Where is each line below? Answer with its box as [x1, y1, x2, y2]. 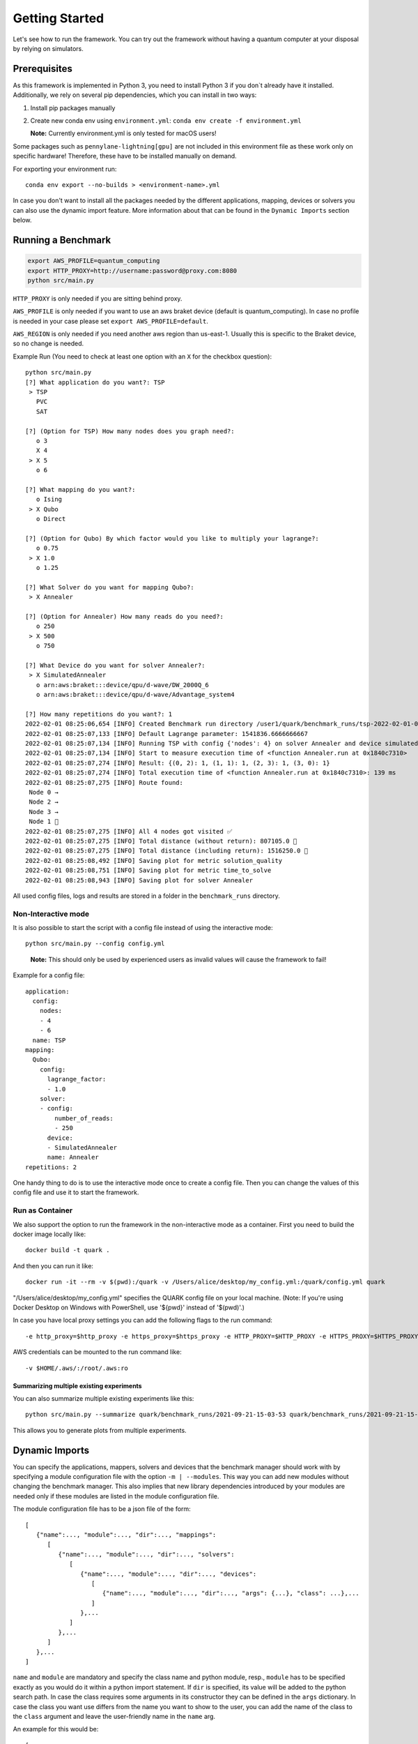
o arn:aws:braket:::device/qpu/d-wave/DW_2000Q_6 [36, 681, 209, 689]
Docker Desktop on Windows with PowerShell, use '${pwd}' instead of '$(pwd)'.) [13, 1303, 245, 1311]
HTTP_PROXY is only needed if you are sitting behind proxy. [13, 294, 183, 303]
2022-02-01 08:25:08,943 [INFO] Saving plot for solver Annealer [25, 876, 254, 884]
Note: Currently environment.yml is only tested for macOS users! [30, 129, 217, 137]
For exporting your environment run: [13, 165, 117, 173]
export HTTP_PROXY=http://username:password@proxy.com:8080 [27, 266, 238, 275]
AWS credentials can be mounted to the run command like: [13, 1348, 182, 1356]
